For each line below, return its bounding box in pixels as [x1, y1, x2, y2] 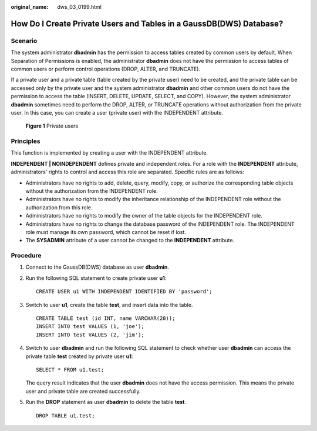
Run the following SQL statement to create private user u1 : [25, 274, 167, 282]
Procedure [11, 252, 42, 260]
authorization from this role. [25, 203, 93, 211]
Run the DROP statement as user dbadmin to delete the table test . [25, 399, 186, 406]
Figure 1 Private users [25, 122, 79, 129]
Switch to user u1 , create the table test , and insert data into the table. [25, 301, 193, 308]
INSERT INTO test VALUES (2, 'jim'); [36, 331, 145, 338]
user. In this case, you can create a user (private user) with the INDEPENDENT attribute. [11, 109, 223, 116]
